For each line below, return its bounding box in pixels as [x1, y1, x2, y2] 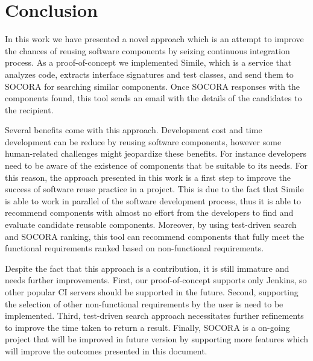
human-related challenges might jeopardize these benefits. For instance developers [5, 147, 307, 160]
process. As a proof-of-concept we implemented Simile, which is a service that [5, 56, 292, 69]
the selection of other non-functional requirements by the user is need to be [5, 297, 283, 310]
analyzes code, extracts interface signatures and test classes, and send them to [5, 67, 294, 80]
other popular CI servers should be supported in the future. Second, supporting [5, 286, 299, 298]
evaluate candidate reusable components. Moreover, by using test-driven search [5, 218, 297, 231]
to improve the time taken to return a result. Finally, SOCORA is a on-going [5, 321, 290, 333]
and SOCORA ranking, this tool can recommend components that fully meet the [5, 230, 305, 242]
